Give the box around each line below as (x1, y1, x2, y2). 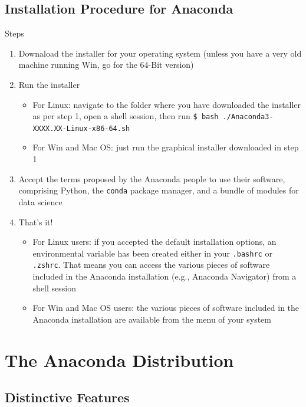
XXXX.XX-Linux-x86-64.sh (32, 124, 130, 133)
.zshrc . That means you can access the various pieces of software (32, 258, 270, 271)
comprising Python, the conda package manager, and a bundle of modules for (18, 184, 299, 196)
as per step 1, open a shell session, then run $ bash (32, 110, 219, 122)
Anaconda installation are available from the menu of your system (32, 313, 271, 325)
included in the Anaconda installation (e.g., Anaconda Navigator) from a (32, 270, 297, 283)
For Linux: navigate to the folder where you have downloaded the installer (32, 98, 301, 110)
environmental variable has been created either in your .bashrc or (32, 247, 272, 259)
